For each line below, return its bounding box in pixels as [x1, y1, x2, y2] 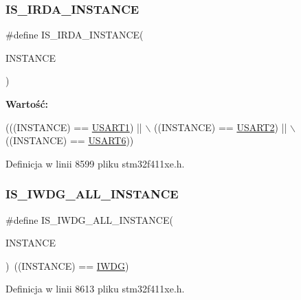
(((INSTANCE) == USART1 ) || [5, 119, 142, 134]
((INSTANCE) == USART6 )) [5, 133, 134, 148]
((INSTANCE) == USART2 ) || [154, 119, 287, 134]
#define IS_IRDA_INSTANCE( [5, 27, 144, 42]
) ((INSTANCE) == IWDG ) [5, 258, 129, 273]
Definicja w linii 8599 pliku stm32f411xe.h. [5, 156, 185, 170]
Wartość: [5, 97, 49, 111]
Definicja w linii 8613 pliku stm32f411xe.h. [5, 281, 185, 296]
